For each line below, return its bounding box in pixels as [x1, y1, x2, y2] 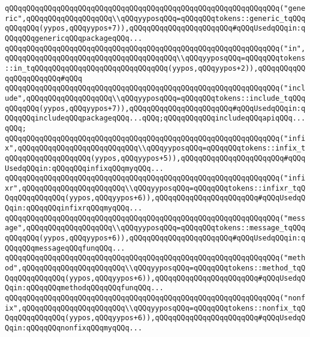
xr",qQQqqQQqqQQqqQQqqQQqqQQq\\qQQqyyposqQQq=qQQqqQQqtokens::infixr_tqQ [5, 183, 306, 192]
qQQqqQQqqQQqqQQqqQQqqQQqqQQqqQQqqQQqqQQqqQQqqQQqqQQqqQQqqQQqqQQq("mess [5, 213, 306, 222]
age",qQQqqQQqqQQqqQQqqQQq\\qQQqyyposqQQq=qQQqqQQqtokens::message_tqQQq [5, 224, 306, 233]
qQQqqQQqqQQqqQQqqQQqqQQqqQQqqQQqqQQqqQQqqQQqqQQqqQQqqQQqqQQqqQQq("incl [5, 84, 306, 93]
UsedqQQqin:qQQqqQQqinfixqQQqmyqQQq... [5, 164, 164, 173]
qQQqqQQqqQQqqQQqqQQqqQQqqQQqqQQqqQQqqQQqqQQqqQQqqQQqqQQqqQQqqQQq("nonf [5, 294, 306, 303]
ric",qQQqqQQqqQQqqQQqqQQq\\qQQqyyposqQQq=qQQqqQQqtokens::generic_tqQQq [5, 14, 306, 23]
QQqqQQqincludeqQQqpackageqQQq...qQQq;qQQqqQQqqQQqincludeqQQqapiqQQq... [5, 114, 306, 123]
